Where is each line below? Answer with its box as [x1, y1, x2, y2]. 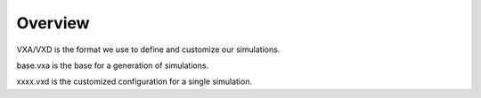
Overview [16, 13, 90, 33]
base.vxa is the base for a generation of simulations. [16, 60, 209, 71]
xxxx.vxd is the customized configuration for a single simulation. [16, 76, 253, 87]
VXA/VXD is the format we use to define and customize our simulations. [16, 44, 281, 55]
